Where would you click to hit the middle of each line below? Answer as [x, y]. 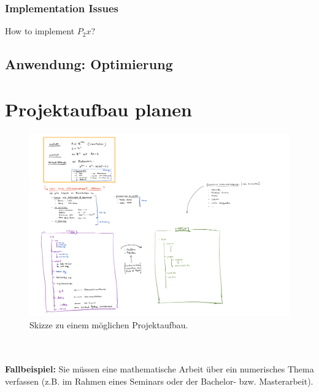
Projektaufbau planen [98, 109]
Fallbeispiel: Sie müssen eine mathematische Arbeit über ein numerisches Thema [159, 369]
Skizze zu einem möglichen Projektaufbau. [109, 324]
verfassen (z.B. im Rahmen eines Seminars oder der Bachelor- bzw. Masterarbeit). [159, 381]
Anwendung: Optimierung [89, 64]
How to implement [40, 31]
